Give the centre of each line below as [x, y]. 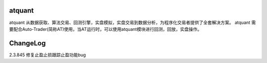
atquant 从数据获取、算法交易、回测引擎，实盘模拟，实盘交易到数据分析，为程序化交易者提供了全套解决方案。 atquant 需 [133, 22]
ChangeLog [27, 43]
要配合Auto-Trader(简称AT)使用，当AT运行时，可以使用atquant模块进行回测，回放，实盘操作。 [106, 29]
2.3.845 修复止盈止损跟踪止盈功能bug [47, 55]
